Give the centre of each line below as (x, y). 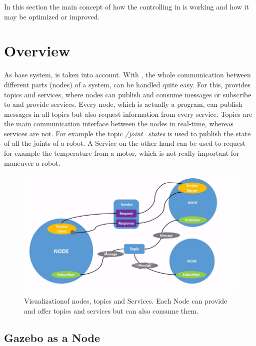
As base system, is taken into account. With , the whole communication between (127, 75)
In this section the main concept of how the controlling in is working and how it (126, 6)
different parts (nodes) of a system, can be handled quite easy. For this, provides (127, 84)
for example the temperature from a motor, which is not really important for (122, 153)
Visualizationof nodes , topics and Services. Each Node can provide (126, 301)
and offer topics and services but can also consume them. (111, 310)
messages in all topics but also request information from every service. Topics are (128, 114)
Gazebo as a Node (52, 337)
